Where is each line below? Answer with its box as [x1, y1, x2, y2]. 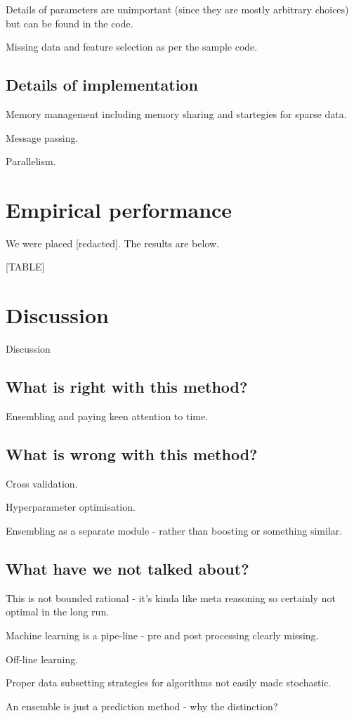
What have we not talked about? [6, 557, 249, 579]
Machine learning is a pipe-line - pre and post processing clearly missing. [6, 627, 319, 642]
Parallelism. [6, 154, 56, 169]
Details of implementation [6, 74, 198, 96]
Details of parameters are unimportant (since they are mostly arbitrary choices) [6, 2, 349, 16]
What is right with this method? [6, 376, 248, 398]
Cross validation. [6, 476, 78, 490]
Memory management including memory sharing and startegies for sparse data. [6, 106, 347, 121]
